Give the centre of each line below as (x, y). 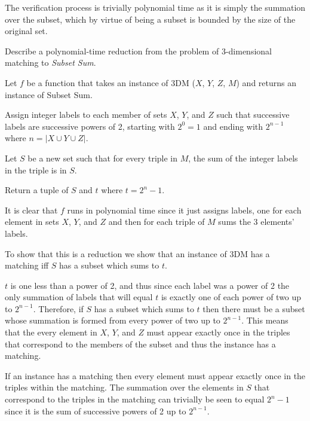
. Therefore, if (58, 308)
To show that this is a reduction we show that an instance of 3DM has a (137, 253)
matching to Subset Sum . (50, 62)
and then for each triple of (156, 222)
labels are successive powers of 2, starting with (90, 126)
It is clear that (31, 210)
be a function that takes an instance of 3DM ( (111, 82)
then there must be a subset (254, 308)
